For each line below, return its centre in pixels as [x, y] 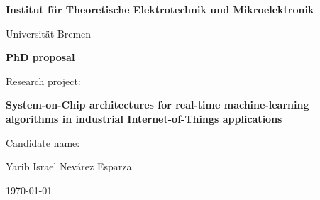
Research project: [43, 80]
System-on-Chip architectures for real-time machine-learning [158, 105]
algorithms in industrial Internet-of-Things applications [144, 118]
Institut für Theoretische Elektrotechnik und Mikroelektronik [160, 9]
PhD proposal [40, 57]
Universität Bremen [49, 33]
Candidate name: [43, 142]
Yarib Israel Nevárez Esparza [69, 166]
